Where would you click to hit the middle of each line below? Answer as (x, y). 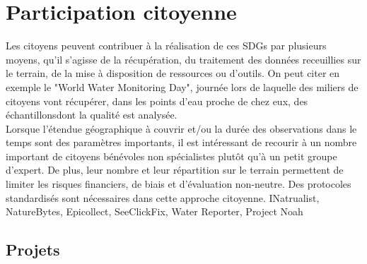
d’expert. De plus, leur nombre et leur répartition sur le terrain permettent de (175, 170)
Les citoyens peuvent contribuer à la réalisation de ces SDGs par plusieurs (166, 46)
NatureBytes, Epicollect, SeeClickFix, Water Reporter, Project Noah (155, 211)
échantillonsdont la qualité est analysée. (92, 115)
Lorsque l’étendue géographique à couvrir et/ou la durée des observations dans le (181, 128)
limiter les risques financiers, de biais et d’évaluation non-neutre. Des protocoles (179, 184)
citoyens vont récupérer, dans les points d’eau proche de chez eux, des (157, 101)
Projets (33, 250)
